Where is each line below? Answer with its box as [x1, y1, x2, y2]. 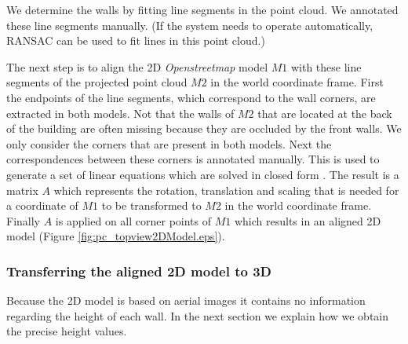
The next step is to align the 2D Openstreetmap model [6, 58, 268, 75]
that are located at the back [257, 104, 392, 121]
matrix [6, 181, 38, 198]
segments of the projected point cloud [6, 74, 188, 90]
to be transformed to [101, 197, 202, 214]
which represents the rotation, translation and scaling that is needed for [53, 181, 399, 198]
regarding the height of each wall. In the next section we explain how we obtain [6, 307, 389, 324]
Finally [6, 212, 40, 229]
